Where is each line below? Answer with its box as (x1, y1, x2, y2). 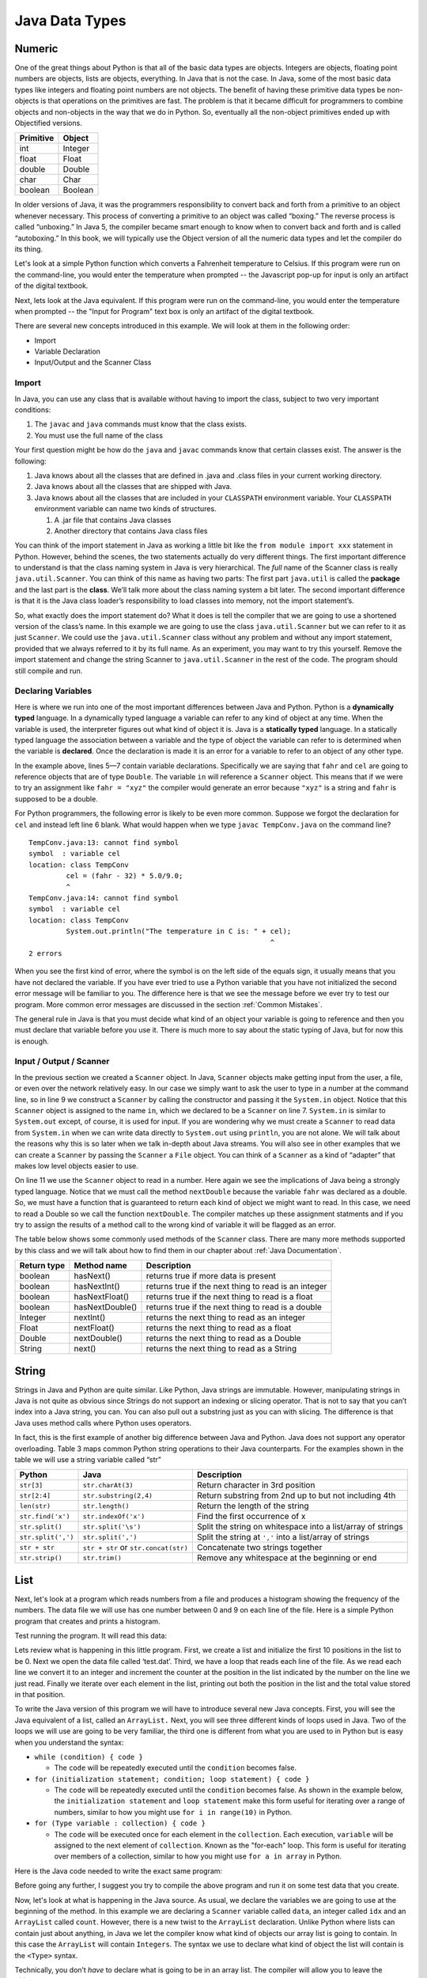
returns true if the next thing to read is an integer (145, 1281, 327, 1292)
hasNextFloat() (74, 1291, 130, 1302)
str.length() (82, 1502, 130, 1510)
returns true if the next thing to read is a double (145, 1302, 322, 1313)
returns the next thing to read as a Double (145, 1333, 301, 1344)
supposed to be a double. (14, 794, 98, 803)
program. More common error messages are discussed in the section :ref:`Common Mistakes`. (14, 999, 323, 1009)
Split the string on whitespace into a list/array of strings (196, 1521, 403, 1533)
